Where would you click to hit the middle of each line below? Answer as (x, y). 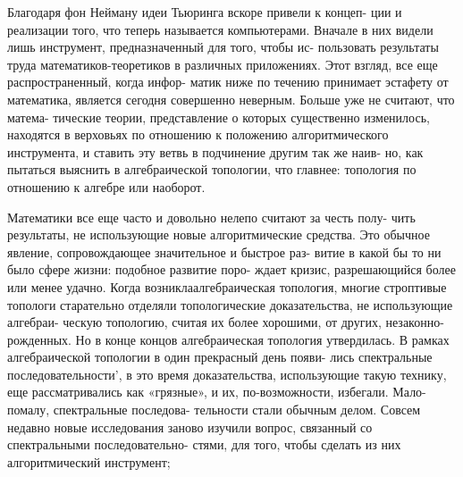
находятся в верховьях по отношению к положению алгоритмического (198, 134)
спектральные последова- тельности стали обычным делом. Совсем (237, 410)
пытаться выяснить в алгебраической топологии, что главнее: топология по (212, 169)
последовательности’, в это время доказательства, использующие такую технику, (227, 374)
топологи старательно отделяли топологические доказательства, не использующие (230, 304)
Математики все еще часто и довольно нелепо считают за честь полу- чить (211, 217)
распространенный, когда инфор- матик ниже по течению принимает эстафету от (228, 82)
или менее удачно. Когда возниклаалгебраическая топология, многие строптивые (227, 286)
